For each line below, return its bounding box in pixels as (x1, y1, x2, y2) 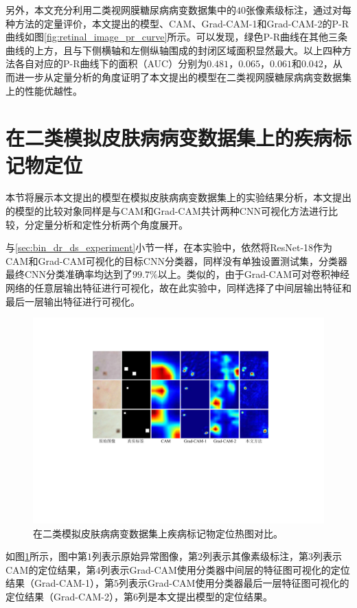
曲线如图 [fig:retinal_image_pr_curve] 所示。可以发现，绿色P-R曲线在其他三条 (5, 30, 347, 44)
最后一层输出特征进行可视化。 (5, 294, 140, 308)
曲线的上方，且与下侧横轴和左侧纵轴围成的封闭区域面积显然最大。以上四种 (5, 43, 342, 57)
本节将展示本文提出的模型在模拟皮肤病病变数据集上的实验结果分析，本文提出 (5, 190, 352, 204)
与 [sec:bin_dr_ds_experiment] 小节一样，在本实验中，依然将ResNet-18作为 (5, 240, 333, 255)
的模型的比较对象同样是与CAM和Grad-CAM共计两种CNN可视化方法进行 (5, 204, 328, 218)
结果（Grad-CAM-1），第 (5, 576, 115, 590)
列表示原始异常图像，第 (92, 549, 198, 563)
